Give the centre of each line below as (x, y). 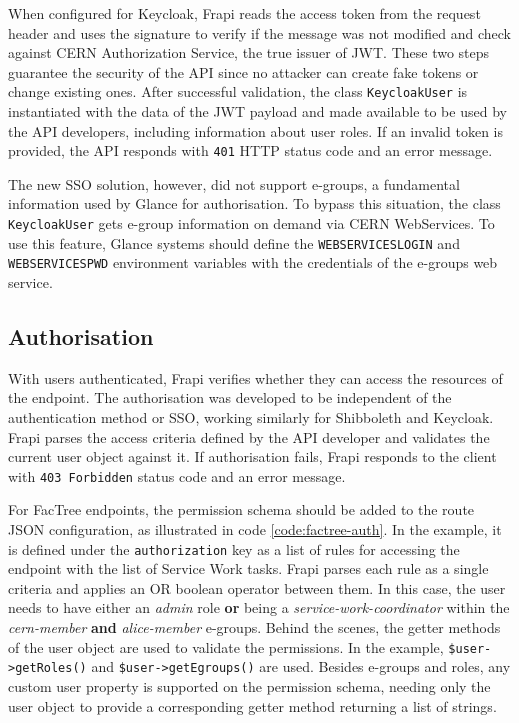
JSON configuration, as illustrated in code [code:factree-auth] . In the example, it (255, 529)
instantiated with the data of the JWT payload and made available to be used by (257, 111)
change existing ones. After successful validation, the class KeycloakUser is (238, 91)
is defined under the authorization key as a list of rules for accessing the (234, 548)
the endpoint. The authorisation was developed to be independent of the (230, 397)
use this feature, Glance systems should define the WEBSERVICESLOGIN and (234, 242)
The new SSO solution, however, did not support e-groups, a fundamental (234, 183)
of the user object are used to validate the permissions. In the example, (226, 646)
